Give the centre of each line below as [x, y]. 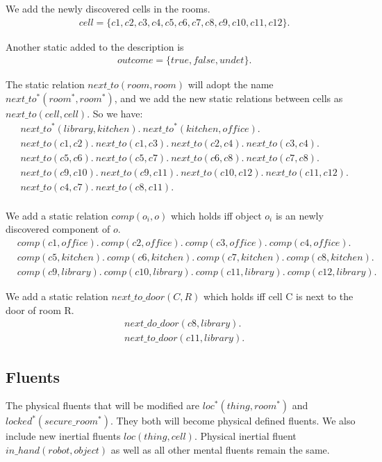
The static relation [45, 84]
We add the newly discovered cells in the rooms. [108, 8]
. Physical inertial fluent [245, 436]
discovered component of [58, 229]
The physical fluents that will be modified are [103, 405]
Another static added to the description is [95, 46]
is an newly [299, 215]
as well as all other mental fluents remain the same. [220, 450]
